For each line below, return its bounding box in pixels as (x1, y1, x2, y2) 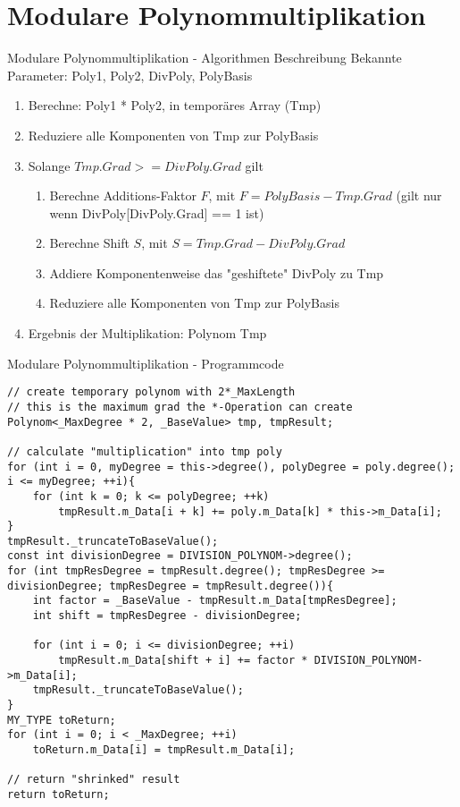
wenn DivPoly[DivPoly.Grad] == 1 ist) (49, 203, 264, 222)
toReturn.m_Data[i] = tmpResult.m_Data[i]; (32, 743, 296, 756)
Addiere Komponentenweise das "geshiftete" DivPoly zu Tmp (49, 263, 384, 282)
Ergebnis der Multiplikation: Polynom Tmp (28, 324, 267, 343)
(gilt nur (396, 186, 442, 205)
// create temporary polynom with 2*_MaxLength (7, 386, 296, 399)
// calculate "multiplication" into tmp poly (7, 445, 282, 458)
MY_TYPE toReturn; (7, 713, 116, 726)
